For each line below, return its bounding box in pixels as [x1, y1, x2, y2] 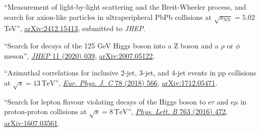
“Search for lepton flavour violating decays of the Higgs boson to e [4, 96, 212, 107]
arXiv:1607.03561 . [4, 117, 60, 128]
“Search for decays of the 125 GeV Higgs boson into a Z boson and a [4, 40, 219, 50]
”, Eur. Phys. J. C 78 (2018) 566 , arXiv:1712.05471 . [55, 77, 218, 88]
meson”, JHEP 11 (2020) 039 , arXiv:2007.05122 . [4, 50, 155, 61]
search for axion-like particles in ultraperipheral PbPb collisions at [4, 11, 212, 22]
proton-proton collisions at [4, 106, 87, 117]
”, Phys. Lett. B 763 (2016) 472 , [127, 106, 228, 117]
